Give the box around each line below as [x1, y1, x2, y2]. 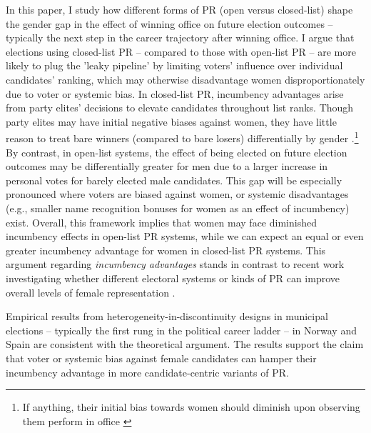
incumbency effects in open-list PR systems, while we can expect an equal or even [6, 229, 364, 244]
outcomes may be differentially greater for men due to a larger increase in [6, 159, 328, 174]
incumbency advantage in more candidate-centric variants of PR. [6, 364, 289, 379]
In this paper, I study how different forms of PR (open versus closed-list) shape [6, 2, 353, 16]
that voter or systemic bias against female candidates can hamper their [6, 350, 317, 365]
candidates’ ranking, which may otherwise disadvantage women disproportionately [6, 71, 365, 86]
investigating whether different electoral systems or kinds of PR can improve [6, 270, 340, 285]
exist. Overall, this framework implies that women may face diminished [6, 214, 317, 229]
